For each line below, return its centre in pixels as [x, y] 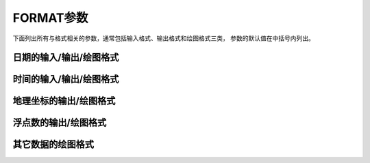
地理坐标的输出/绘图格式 [64, 101]
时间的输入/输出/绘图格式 [66, 79]
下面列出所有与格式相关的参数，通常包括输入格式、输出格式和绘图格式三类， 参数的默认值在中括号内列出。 [163, 38]
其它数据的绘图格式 [53, 144]
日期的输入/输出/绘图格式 [66, 58]
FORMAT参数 [50, 18]
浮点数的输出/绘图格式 [60, 123]
